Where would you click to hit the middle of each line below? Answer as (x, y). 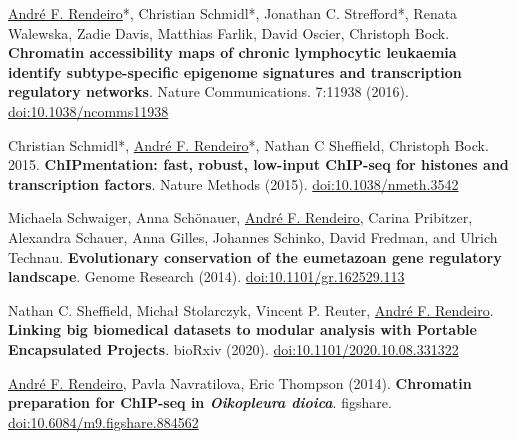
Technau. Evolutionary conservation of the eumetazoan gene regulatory (255, 256)
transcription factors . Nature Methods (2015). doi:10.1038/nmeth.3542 (233, 183)
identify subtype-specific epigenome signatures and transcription (235, 71)
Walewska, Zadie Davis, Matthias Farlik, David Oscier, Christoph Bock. (229, 32)
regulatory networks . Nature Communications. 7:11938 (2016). (208, 91)
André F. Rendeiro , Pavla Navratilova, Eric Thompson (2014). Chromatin (240, 382)
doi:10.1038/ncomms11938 (88, 110)
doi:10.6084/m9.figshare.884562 (103, 421)
